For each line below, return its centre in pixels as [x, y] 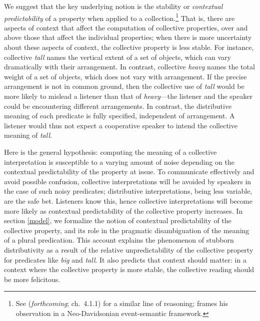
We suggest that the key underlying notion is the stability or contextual [113, 6]
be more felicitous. [32, 279]
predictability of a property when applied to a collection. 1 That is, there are [119, 17]
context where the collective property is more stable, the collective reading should [129, 269]
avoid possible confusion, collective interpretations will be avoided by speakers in [128, 181]
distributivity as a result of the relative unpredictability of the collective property [129, 249]
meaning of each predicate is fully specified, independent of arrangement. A [119, 116]
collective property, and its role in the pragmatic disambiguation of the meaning [127, 230]
